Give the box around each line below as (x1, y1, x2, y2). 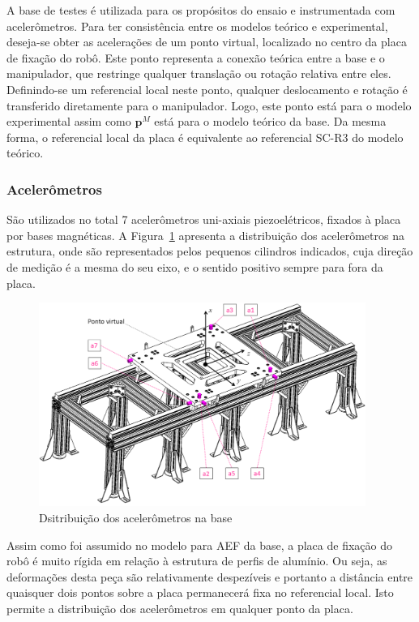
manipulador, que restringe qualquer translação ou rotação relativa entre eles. (6, 65, 391, 82)
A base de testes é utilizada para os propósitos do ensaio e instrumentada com (6, 2, 395, 18)
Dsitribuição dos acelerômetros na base (39, 509, 233, 526)
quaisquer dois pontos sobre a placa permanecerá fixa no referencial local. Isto (6, 584, 394, 601)
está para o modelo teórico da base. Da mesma (154, 113, 387, 130)
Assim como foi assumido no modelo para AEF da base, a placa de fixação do (6, 536, 392, 553)
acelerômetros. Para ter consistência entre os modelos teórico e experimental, (6, 17, 388, 34)
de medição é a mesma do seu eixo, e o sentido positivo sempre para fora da (6, 258, 383, 275)
